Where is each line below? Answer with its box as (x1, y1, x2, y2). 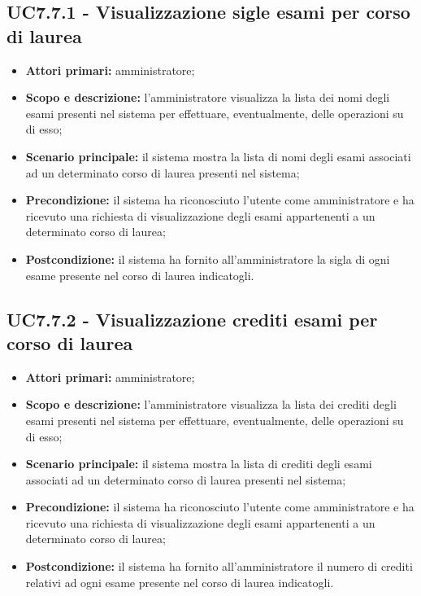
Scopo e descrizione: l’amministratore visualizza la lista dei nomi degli (25, 89, 390, 106)
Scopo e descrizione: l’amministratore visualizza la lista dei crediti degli (25, 396, 397, 413)
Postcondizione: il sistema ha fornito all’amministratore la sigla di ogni (25, 250, 390, 267)
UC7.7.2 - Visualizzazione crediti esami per (7, 306, 378, 331)
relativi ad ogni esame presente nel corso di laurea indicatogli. (25, 573, 334, 590)
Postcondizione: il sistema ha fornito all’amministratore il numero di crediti (25, 558, 413, 575)
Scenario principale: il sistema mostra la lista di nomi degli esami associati (25, 147, 411, 164)
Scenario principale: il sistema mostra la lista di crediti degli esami (25, 455, 372, 472)
